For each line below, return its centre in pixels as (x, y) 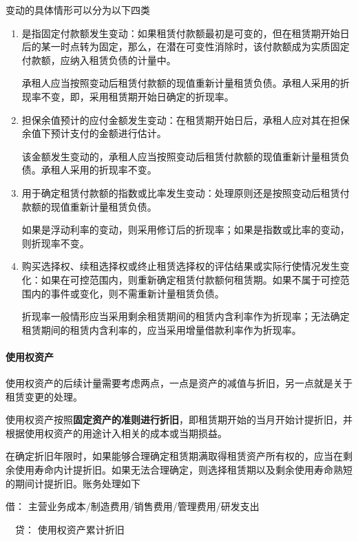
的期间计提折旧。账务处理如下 (73, 483)
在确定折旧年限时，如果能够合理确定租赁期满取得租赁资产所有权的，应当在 (174, 456)
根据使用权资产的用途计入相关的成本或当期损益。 (116, 433)
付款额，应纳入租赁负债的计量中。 (99, 60)
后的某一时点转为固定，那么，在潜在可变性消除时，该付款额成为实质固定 (186, 46)
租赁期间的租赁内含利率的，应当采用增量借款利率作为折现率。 (161, 329)
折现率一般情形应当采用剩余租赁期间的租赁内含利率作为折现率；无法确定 (186, 316)
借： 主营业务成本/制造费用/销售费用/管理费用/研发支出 (133, 506)
